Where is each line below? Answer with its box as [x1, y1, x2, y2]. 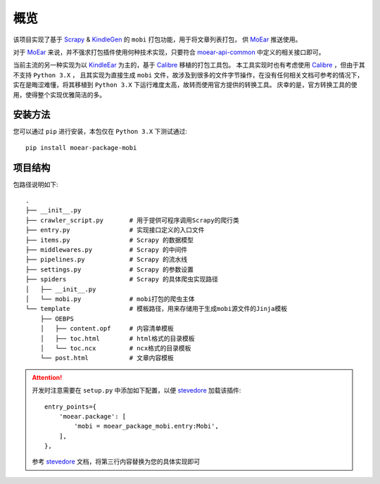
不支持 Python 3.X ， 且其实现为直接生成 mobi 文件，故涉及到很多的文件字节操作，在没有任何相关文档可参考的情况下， [13, 70, 364, 79]
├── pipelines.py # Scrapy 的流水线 [25, 255, 188, 264]
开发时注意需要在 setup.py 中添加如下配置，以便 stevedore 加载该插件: [32, 386, 241, 395]
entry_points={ [44, 402, 97, 411]
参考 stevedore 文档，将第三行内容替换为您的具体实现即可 [32, 457, 201, 466]
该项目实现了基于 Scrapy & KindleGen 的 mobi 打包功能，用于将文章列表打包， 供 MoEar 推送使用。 [13, 35, 302, 44]
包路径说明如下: [13, 180, 59, 189]
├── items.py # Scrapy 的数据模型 [25, 236, 194, 244]
